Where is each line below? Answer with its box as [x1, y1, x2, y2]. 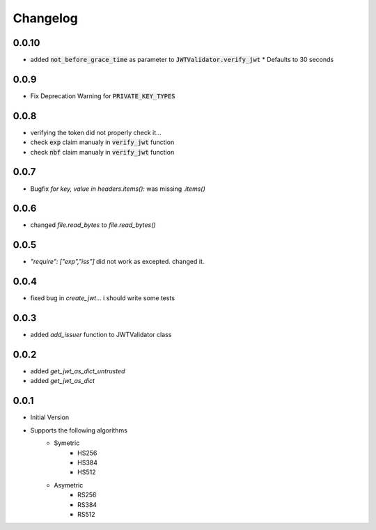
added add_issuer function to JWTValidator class [30, 331, 172, 339]
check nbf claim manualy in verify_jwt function [30, 148, 175, 156]
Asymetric [54, 481, 84, 489]
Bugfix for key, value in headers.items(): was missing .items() [30, 185, 205, 193]
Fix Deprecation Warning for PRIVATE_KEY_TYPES [30, 91, 175, 100]
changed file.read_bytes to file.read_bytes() [30, 221, 156, 229]
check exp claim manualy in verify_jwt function [30, 138, 175, 146]
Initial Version [30, 413, 70, 421]
